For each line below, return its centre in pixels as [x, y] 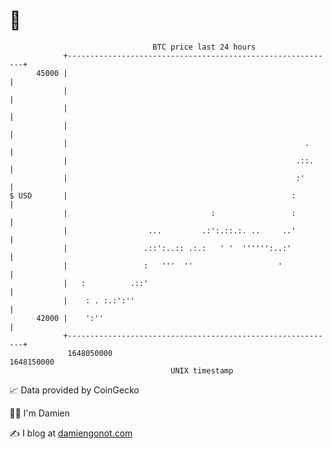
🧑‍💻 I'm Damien [40, 413]
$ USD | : [153, 195]
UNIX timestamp [202, 370]
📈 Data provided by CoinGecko [74, 390]
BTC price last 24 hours [204, 47]
